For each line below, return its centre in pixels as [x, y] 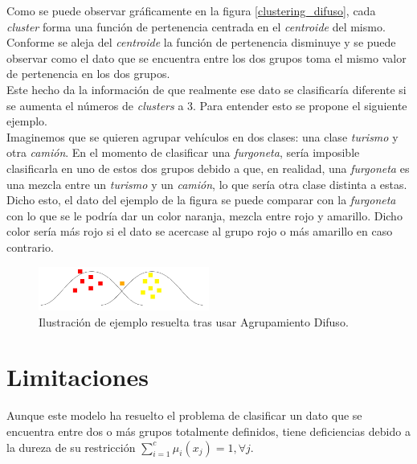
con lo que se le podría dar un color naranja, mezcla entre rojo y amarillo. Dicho [204, 215]
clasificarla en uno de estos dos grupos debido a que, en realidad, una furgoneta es [208, 168]
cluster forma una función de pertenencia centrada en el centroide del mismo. [196, 26]
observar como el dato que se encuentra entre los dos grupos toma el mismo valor [206, 57]
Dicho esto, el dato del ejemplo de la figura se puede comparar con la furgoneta [201, 200]
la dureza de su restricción [71, 447]
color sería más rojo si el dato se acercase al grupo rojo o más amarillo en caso [200, 231]
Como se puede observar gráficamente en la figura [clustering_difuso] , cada [191, 10]
